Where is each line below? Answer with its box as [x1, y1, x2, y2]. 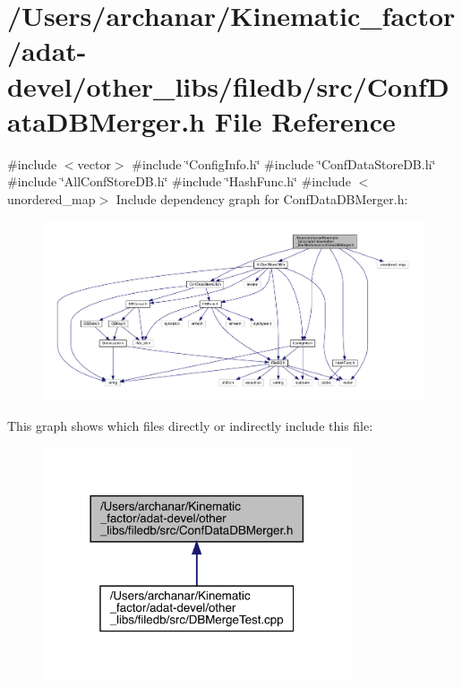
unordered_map [7, 189, 96, 208]
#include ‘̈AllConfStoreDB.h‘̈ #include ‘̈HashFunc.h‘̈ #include [7, 172, 351, 191]
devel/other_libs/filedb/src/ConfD [7, 67, 449, 104]
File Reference [214, 102, 396, 139]
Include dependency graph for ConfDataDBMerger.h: [115, 189, 408, 208]
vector [77, 154, 111, 173]
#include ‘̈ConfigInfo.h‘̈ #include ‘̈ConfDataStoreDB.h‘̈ [132, 154, 436, 173]
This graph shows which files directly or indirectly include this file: [7, 416, 373, 435]
